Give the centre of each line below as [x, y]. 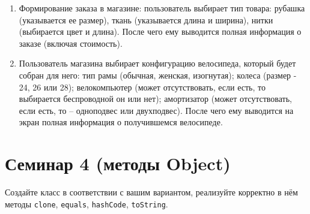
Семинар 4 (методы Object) [118, 163]
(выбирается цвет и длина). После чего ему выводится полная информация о [160, 31]
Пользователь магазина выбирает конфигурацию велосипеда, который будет [157, 63]
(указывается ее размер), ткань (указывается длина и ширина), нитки [146, 19]
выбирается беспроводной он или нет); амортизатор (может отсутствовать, [156, 99]
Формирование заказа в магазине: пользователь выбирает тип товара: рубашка [162, 8]
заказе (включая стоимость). [71, 43]
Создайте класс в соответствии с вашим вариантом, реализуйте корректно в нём [151, 192]
